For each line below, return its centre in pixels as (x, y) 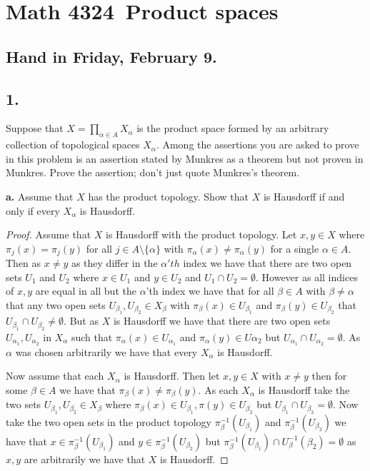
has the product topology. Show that (168, 196)
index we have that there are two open (267, 263)
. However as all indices (307, 277)
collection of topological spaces (73, 145)
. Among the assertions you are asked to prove (257, 145)
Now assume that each (55, 376)
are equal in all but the (86, 291)
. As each (218, 389)
